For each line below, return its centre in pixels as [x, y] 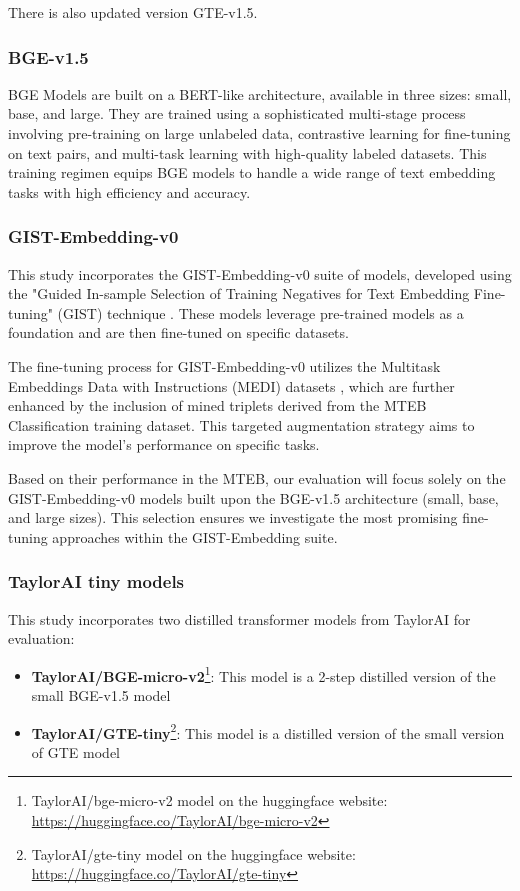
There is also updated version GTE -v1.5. [133, 12]
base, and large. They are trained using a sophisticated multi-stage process [237, 113]
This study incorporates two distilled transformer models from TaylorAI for [239, 618]
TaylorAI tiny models [96, 581]
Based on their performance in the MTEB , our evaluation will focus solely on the [257, 477]
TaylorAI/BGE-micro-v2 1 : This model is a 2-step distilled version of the [263, 674]
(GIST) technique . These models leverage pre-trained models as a [260, 312]
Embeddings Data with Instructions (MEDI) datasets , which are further [231, 385]
